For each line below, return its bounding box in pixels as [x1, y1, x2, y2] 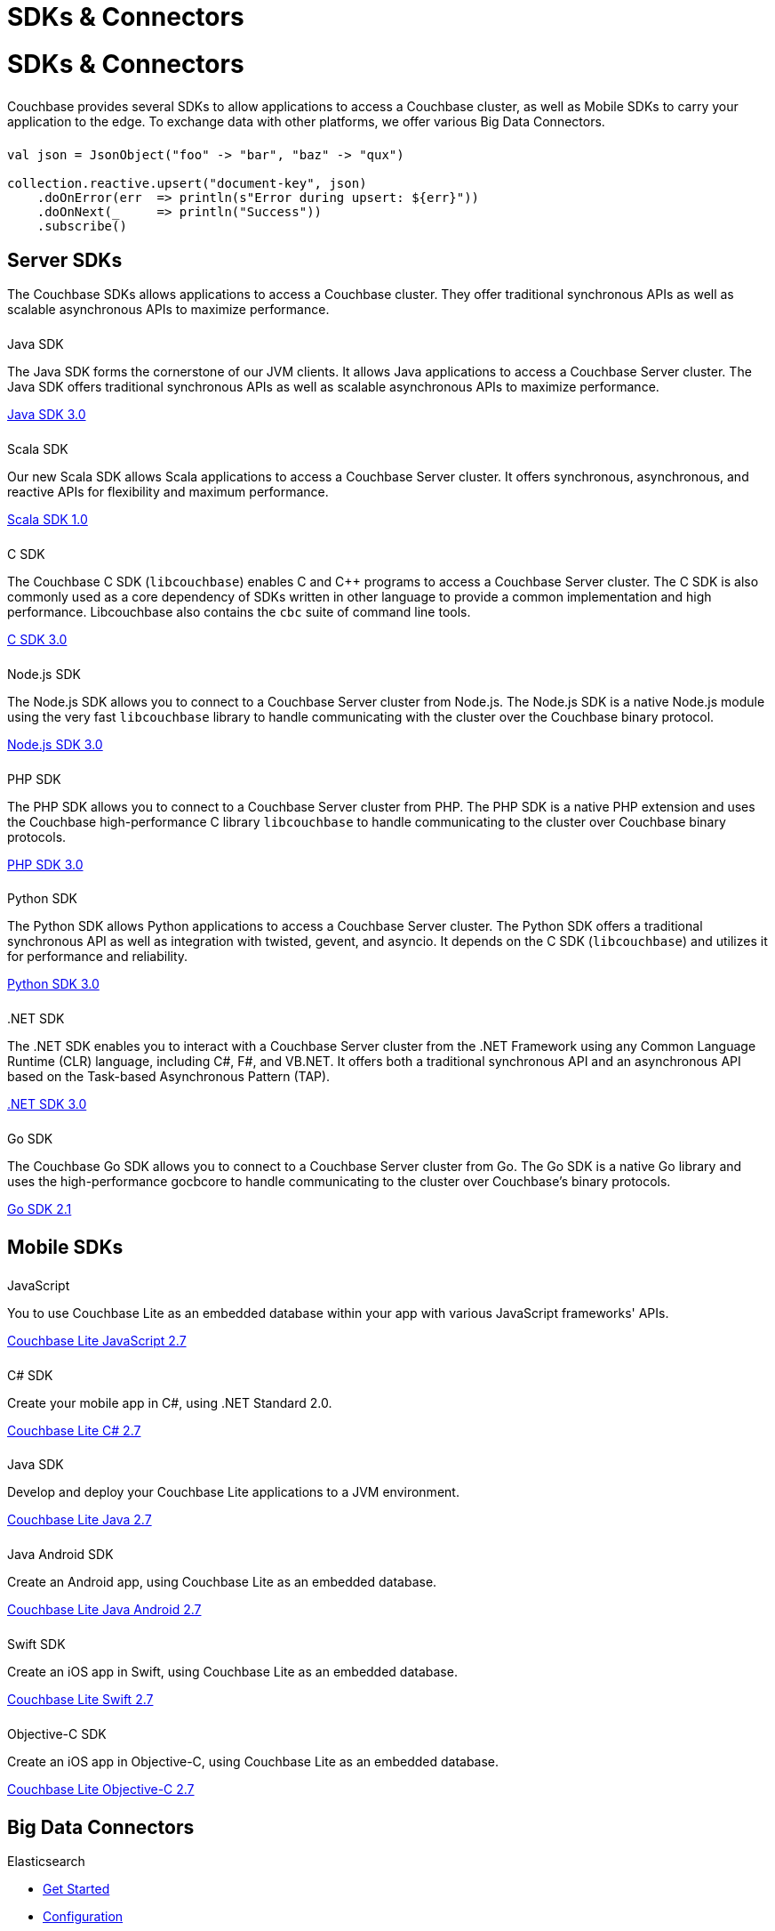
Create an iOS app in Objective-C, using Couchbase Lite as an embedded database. [7, 1753, 499, 1769]
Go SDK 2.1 [7, 1201, 72, 1217]
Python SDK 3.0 [7, 976, 100, 992]
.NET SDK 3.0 [7, 1096, 87, 1112]
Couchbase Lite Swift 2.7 [7, 1692, 154, 1708]
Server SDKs [7, 248, 123, 271]
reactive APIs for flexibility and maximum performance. [7, 483, 329, 499]
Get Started [43, 1881, 110, 1897]
